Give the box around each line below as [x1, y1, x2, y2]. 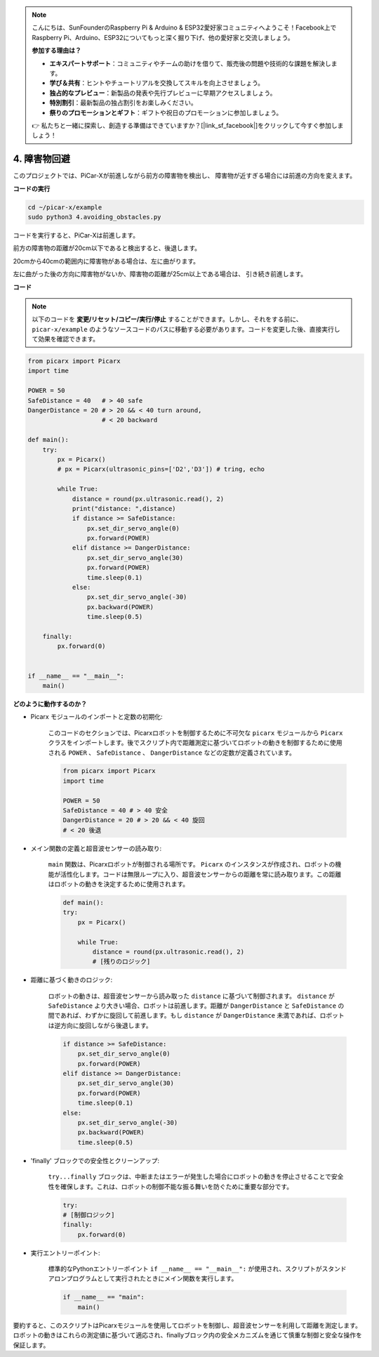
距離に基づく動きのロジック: [30, 975, 113, 984]
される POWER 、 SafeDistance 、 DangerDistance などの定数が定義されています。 [48, 748, 296, 757]
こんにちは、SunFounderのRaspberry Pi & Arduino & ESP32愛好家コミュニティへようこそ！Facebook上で [32, 23, 337, 32]
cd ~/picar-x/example [27, 203, 102, 211]
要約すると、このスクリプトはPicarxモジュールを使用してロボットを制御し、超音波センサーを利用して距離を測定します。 [13, 1321, 361, 1330]
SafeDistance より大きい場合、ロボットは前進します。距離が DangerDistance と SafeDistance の [48, 1001, 345, 1010]
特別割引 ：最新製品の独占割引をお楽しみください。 [49, 98, 197, 107]
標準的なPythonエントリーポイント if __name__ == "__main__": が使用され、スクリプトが [48, 1265, 322, 1273]
